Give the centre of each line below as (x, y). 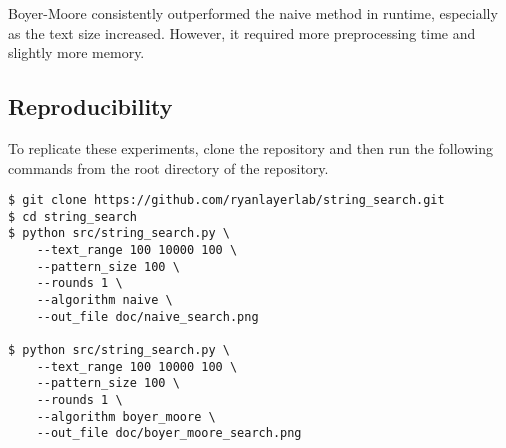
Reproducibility (90, 106)
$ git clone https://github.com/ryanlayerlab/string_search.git (226, 200)
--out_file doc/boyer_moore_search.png (169, 433)
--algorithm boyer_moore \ (126, 416)
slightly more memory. (76, 52)
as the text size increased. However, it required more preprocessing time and (242, 32)
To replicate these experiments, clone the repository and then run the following (250, 147)
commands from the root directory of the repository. (168, 167)
